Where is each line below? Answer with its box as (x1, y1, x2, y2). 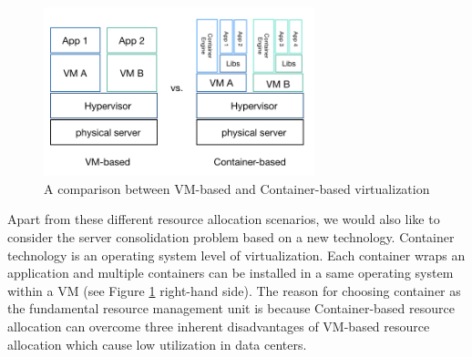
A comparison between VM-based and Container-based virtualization (44, 178, 430, 198)
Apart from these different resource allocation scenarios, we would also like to (7, 209, 440, 229)
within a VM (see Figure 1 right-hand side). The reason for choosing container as (7, 280, 461, 300)
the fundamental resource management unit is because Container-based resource (7, 299, 455, 318)
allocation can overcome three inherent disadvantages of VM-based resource (7, 316, 430, 335)
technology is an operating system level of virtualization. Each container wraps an (7, 245, 466, 264)
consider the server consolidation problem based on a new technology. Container (7, 227, 455, 246)
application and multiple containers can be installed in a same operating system (7, 263, 454, 282)
